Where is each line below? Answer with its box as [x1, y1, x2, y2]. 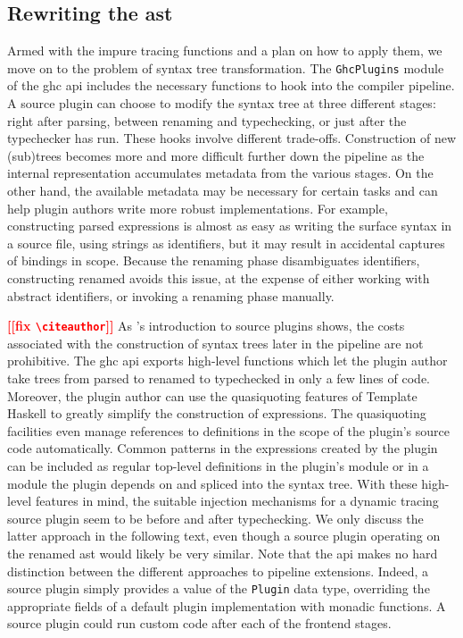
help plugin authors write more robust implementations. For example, [7, 198, 388, 217]
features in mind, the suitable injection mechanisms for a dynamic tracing [35, 491, 439, 510]
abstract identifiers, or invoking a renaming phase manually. [7, 286, 335, 305]
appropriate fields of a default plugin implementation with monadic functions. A [7, 596, 446, 615]
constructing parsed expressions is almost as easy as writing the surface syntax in [7, 216, 452, 235]
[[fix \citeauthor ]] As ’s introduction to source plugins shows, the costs [7, 316, 405, 335]
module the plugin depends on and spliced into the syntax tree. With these [7, 474, 418, 492]
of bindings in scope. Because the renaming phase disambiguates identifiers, [7, 251, 420, 270]
